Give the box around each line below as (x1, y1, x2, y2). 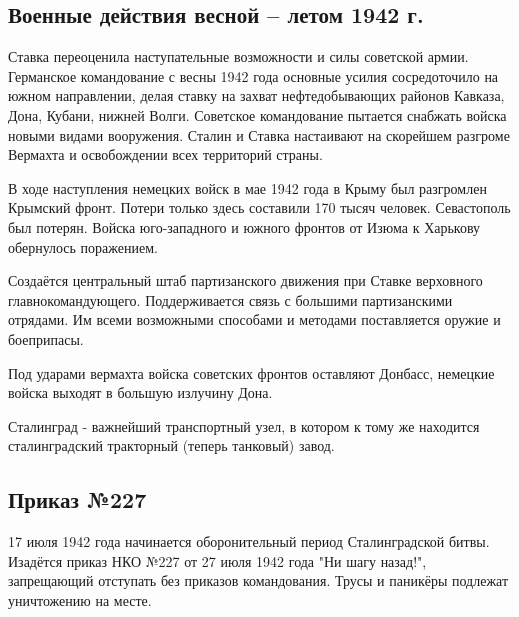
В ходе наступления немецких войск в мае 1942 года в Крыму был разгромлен (8, 177, 487, 198)
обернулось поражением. (8, 236, 158, 257)
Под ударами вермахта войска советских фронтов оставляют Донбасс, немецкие (8, 362, 495, 383)
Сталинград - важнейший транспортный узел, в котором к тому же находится (8, 415, 480, 436)
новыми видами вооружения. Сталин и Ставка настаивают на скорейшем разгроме (8, 124, 510, 145)
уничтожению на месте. (8, 589, 152, 610)
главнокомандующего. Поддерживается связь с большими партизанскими (8, 289, 453, 310)
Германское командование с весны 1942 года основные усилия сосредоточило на (8, 65, 499, 86)
